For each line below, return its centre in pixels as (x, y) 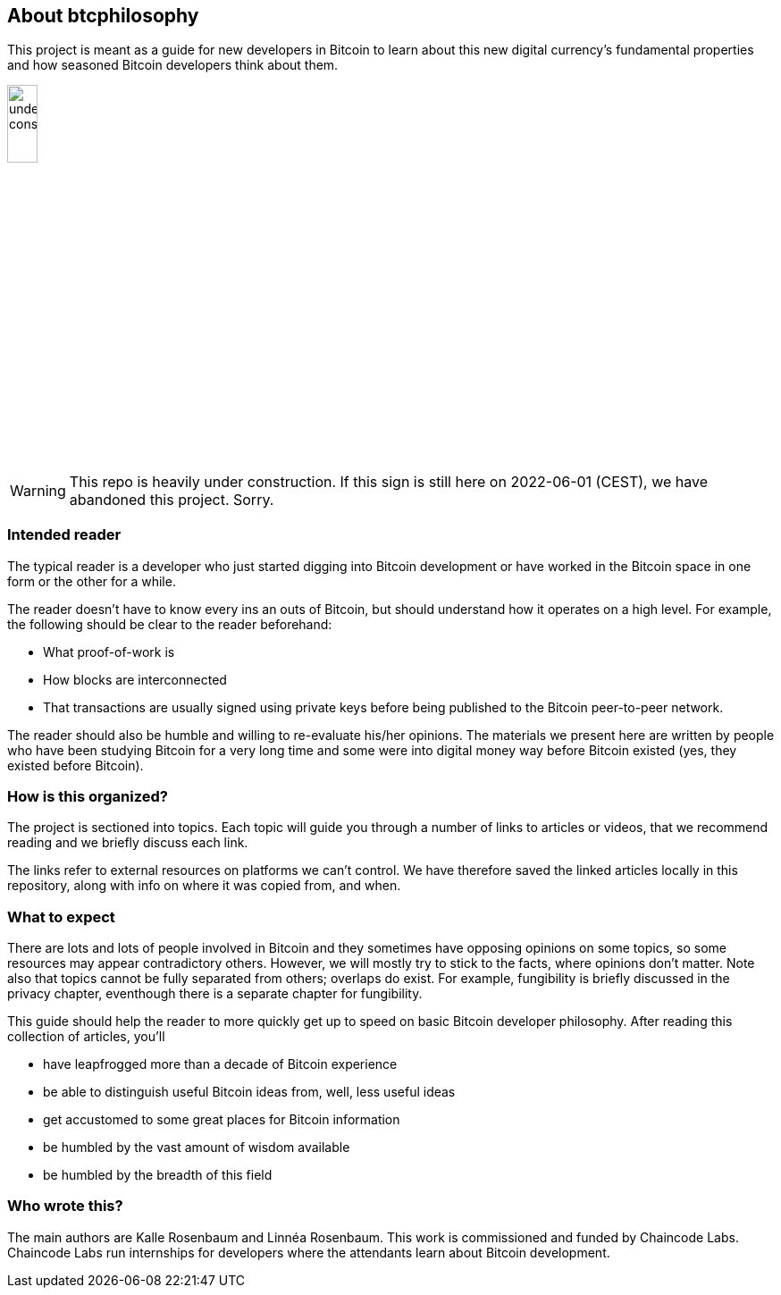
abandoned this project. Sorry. (172, 499)
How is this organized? (88, 796)
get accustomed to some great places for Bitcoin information (222, 1120)
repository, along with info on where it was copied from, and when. (204, 886)
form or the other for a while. (92, 581)
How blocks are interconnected (135, 679)
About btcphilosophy (103, 16)
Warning (38, 490)
